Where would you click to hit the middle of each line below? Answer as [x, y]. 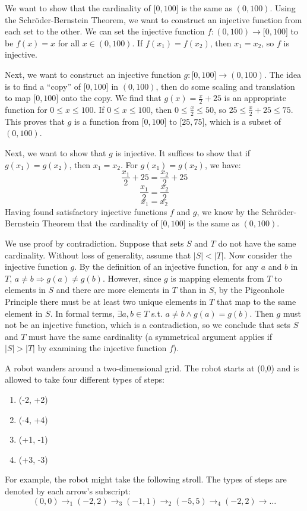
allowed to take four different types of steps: [85, 379]
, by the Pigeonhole [249, 290]
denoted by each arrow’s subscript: [68, 491]
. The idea [283, 74]
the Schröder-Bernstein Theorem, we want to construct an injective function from [153, 19]
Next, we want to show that [56, 153]
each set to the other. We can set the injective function [105, 31]
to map [18, 98]
